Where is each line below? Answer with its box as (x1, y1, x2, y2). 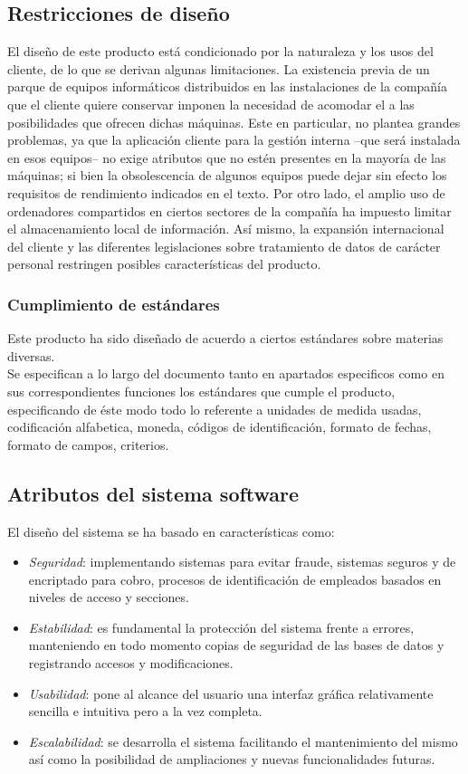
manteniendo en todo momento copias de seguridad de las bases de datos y (28, 635, 444, 655)
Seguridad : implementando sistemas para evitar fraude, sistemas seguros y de (28, 552, 456, 571)
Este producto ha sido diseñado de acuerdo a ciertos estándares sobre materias (7, 329, 444, 348)
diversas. (7, 346, 55, 365)
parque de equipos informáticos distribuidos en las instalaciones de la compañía (7, 77, 448, 96)
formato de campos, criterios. (7, 435, 169, 454)
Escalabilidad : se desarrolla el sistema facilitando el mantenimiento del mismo (28, 731, 458, 750)
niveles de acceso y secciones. (28, 588, 189, 607)
